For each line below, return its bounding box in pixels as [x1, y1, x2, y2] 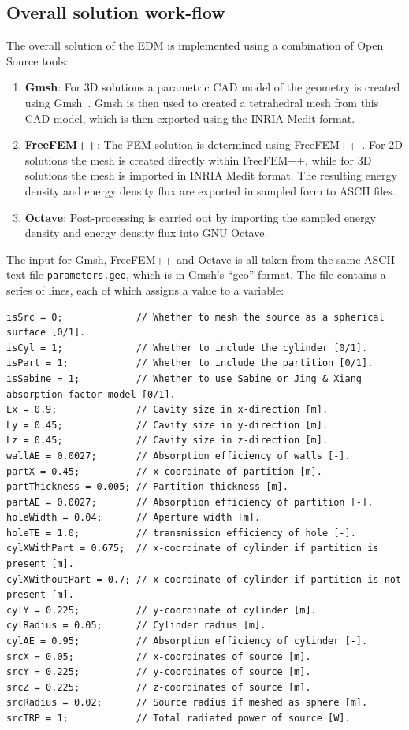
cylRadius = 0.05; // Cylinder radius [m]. [6, 620, 266, 632]
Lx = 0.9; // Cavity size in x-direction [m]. [6, 404, 329, 416]
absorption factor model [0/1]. [6, 388, 176, 400]
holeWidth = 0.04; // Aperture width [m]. [6, 512, 261, 524]
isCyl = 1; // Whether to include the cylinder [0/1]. [6, 342, 368, 354]
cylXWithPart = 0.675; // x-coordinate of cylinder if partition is [6, 543, 379, 554]
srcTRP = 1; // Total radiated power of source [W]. [6, 713, 351, 724]
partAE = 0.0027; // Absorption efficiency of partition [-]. [6, 496, 374, 508]
